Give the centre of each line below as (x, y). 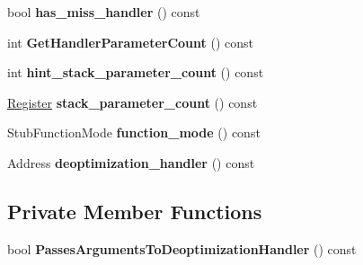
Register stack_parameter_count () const (133, 102)
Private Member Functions (135, 211)
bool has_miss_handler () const (104, 12)
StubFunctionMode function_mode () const (134, 132)
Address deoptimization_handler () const (131, 162)
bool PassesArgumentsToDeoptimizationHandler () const (182, 248)
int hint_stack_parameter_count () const (136, 72)
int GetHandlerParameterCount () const (130, 42)
